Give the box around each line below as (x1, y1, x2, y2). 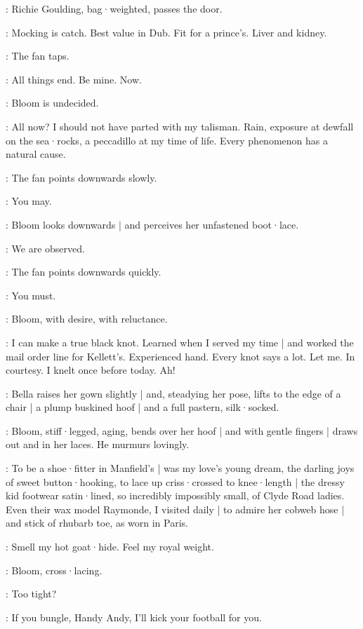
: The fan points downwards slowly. (6, 170, 157, 184)
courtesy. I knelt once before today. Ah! (6, 363, 176, 377)
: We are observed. (6, 241, 85, 255)
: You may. (6, 194, 52, 208)
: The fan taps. (6, 48, 70, 63)
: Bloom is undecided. (6, 95, 99, 110)
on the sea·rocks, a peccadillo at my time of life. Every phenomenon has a (6, 133, 328, 147)
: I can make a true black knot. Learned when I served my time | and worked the (6, 334, 354, 349)
